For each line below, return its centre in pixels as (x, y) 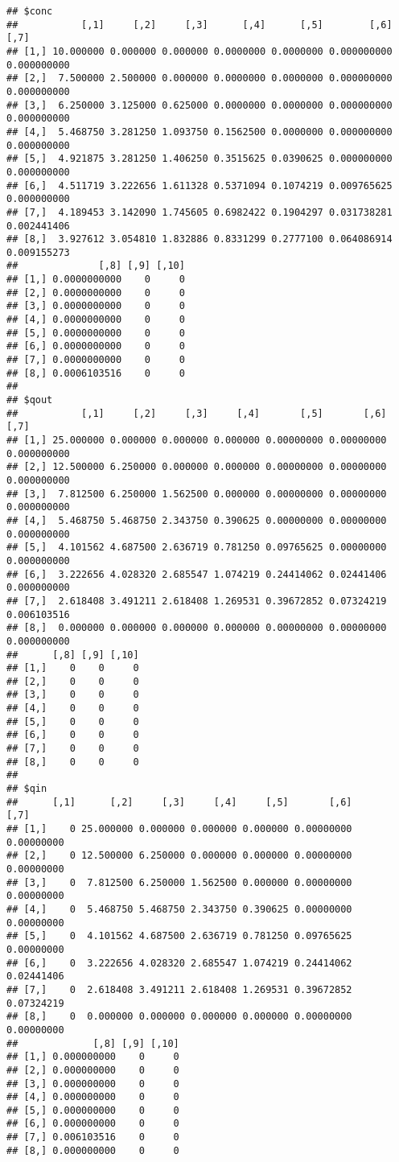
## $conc (30, 11)
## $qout (30, 400)
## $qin (27, 789)
